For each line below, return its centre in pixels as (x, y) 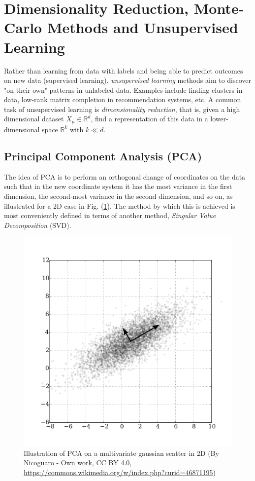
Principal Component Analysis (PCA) (103, 156)
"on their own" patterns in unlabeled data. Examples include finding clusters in (123, 90)
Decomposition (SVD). (38, 225)
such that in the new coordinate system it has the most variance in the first (118, 186)
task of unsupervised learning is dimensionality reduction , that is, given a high (122, 109)
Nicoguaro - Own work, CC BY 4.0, (78, 462)
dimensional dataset (34, 119)
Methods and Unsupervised (143, 27)
